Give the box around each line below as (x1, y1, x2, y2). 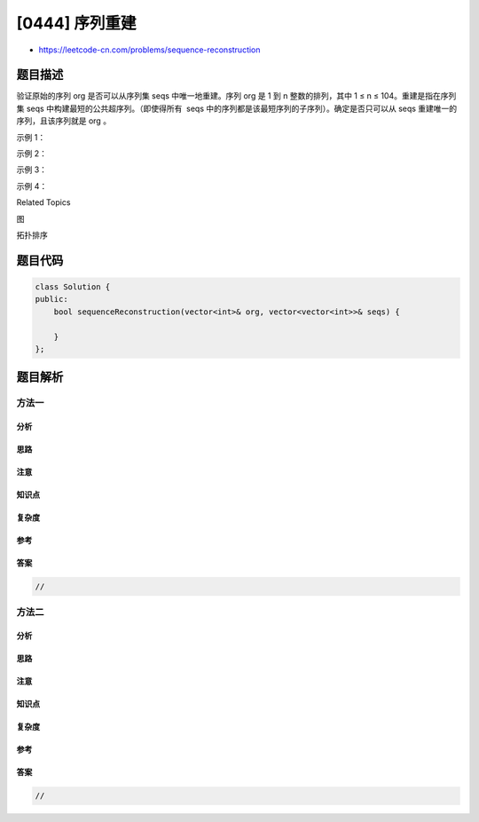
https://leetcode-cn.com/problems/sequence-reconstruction (38, 44, 261, 55)
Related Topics (16, 197, 71, 208)
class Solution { (35, 281, 111, 292)
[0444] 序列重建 (16, 13, 137, 33)
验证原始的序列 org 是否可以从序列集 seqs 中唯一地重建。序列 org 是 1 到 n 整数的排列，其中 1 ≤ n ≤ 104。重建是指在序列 (16, 91, 457, 101)
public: (35, 294, 68, 304)
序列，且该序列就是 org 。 (16, 115, 111, 126)
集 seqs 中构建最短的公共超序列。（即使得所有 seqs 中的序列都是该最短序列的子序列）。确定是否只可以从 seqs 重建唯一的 (16, 103, 458, 114)
